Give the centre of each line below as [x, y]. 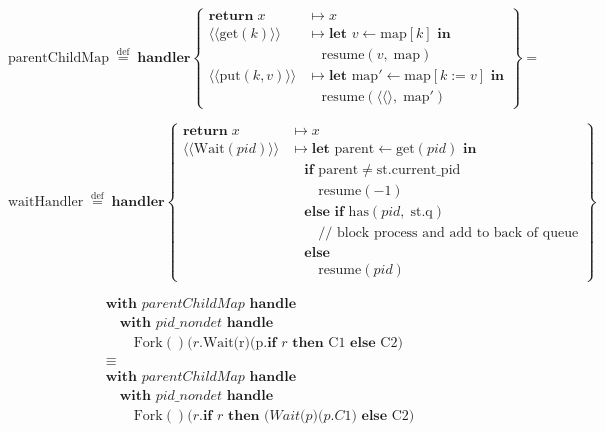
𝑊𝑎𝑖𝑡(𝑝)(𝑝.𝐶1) [313, 415]
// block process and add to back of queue [448, 233]
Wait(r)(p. [235, 343]
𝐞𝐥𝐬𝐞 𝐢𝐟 [324, 212]
